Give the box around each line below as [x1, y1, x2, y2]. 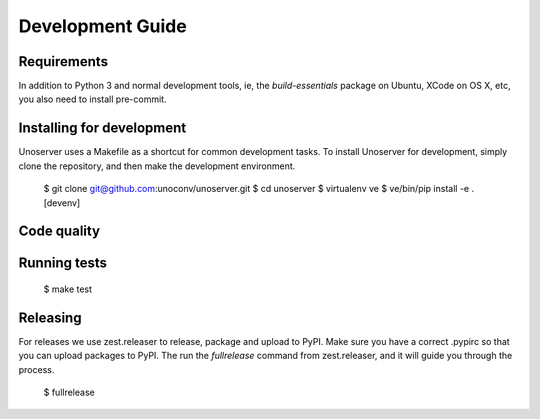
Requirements [18, 53, 109, 70]
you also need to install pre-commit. [18, 93, 167, 105]
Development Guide [18, 15, 187, 37]
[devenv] [43, 196, 81, 209]
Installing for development [18, 120, 187, 137]
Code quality [18, 223, 100, 240]
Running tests [18, 255, 108, 272]
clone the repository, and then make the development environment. [18, 160, 296, 172]
